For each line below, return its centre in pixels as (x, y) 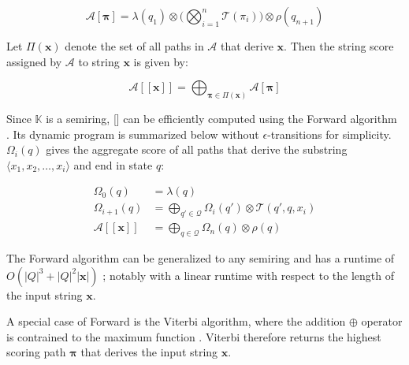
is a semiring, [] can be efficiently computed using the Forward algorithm (221, 119)
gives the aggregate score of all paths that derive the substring (197, 149)
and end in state (113, 164)
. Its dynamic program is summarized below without (133, 134)
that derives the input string (149, 352)
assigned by (34, 61)
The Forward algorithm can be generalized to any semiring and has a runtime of (201, 258)
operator (382, 321)
